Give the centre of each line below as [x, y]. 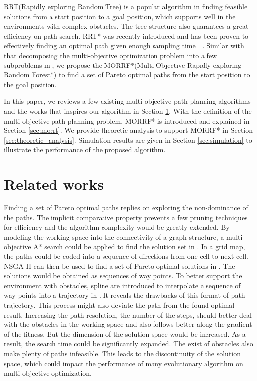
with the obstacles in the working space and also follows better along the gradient [128, 324]
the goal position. [30, 84]
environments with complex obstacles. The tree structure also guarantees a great [126, 26]
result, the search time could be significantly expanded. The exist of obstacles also [128, 344]
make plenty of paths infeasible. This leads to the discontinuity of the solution [123, 353]
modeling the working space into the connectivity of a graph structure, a [114, 236]
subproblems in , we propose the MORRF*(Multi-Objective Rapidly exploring [123, 65]
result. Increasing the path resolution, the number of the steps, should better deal [128, 314]
